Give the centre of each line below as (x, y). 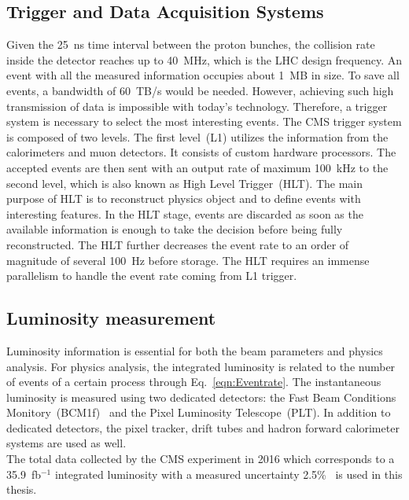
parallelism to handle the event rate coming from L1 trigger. (152, 276)
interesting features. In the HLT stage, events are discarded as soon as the (185, 213)
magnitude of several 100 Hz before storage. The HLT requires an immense (188, 260)
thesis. (22, 489)
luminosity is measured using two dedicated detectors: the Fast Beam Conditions (201, 397)
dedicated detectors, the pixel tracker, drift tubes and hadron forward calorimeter (203, 427)
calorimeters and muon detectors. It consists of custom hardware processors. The (201, 152)
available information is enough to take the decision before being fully (175, 229)
